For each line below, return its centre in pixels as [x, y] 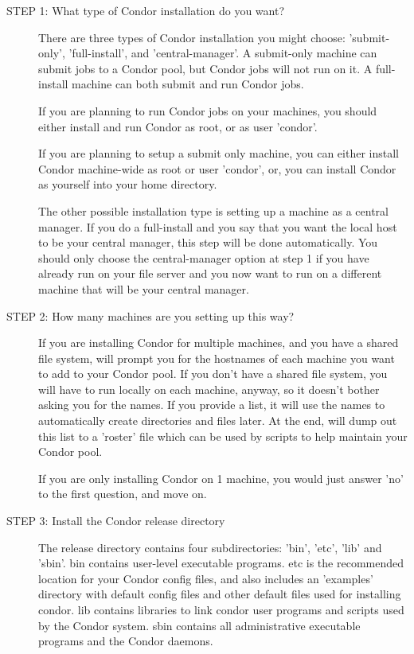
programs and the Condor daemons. [126, 641]
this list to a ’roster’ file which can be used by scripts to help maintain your [223, 436]
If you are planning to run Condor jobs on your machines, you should [208, 110]
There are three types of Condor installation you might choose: [192, 37]
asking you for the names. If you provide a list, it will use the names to [212, 405]
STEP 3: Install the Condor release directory [116, 521]
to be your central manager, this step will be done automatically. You [208, 242]
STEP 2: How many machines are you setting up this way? [150, 315]
